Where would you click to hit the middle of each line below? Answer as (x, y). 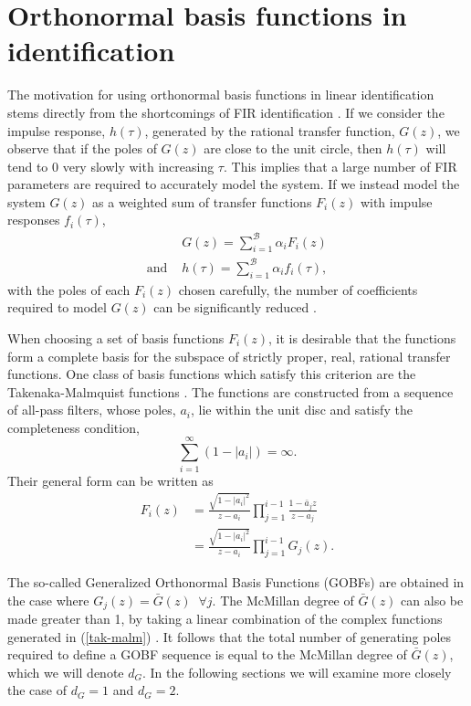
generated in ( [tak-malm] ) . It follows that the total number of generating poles (230, 636)
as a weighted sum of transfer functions (202, 201)
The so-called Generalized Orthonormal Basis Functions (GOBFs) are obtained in (236, 581)
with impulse (396, 201)
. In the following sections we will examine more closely (297, 672)
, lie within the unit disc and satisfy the (301, 410)
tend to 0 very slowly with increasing (111, 166)
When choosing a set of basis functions (116, 337)
